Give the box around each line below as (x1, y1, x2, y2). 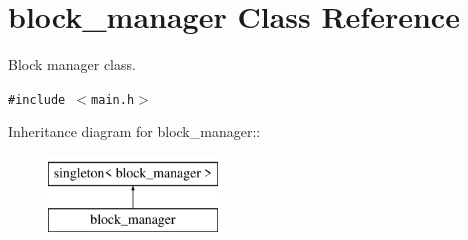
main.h (91, 92, 135, 107)
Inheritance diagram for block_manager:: (8, 121, 261, 142)
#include (8, 92, 66, 107)
